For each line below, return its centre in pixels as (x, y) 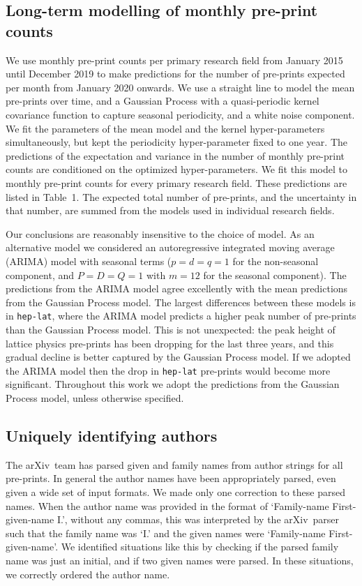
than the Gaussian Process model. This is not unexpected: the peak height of (171, 329)
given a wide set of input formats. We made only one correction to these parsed (175, 491)
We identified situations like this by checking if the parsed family (200, 547)
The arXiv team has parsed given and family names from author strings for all (174, 464)
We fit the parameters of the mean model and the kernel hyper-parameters (165, 128)
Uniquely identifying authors (112, 435)
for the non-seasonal (276, 261)
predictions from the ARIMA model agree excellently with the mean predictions (177, 288)
